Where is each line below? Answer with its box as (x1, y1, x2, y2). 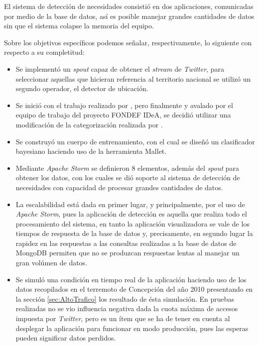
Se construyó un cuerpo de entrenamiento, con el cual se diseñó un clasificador (15, 136, 255, 146)
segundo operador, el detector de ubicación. (15, 83, 148, 94)
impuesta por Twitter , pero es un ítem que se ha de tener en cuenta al (15, 313, 230, 324)
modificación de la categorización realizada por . (15, 119, 163, 129)
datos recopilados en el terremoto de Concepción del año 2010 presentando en (15, 284, 253, 294)
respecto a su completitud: (4, 47, 85, 57)
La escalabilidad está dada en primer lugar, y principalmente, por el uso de (15, 199, 245, 209)
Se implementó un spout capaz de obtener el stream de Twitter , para (15, 63, 224, 74)
